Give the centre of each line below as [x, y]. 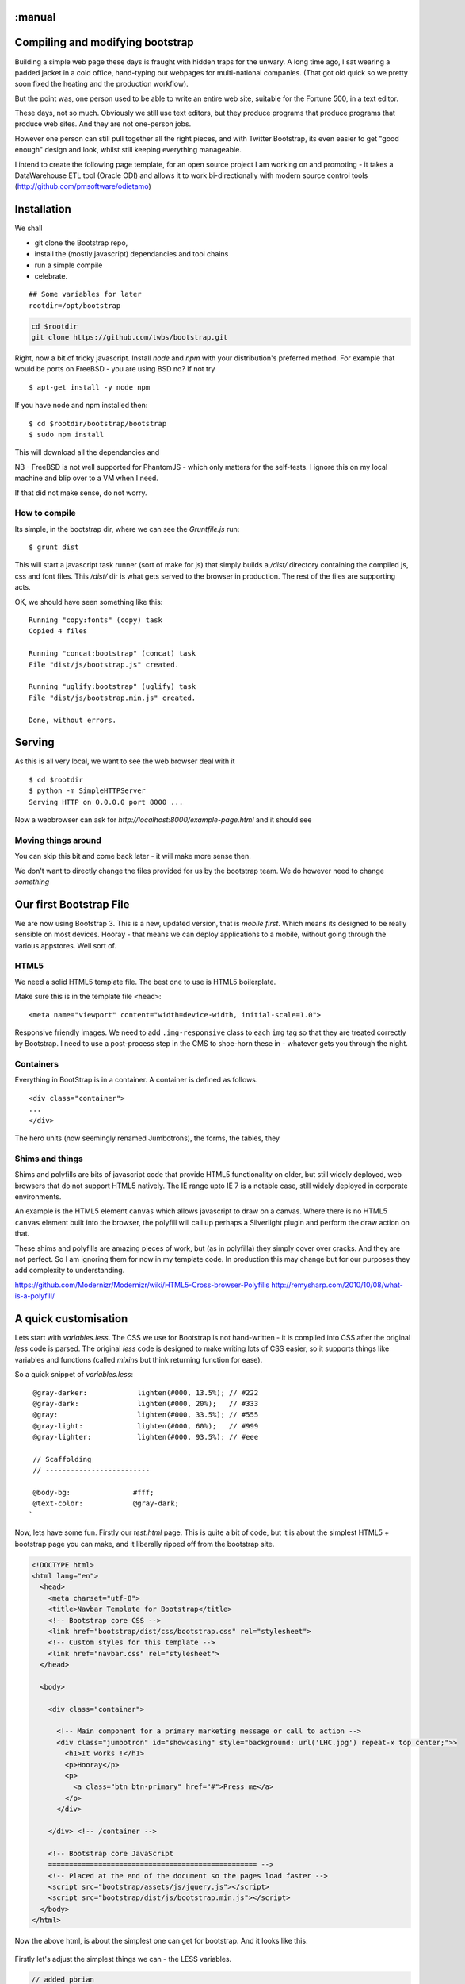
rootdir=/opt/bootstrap [75, 305]
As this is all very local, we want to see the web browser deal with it [125, 761]
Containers [37, 1064]
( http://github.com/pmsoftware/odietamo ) [83, 186]
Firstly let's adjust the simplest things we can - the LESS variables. [123, 1959]
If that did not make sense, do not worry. [81, 493]
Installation [43, 209]
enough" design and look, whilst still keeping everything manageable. [128, 150]
